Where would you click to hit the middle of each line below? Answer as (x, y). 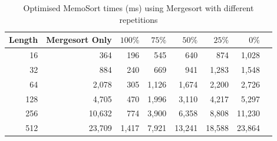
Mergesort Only (79, 40)
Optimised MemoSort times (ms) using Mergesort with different (138, 8)
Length (24, 40)
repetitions (138, 19)
